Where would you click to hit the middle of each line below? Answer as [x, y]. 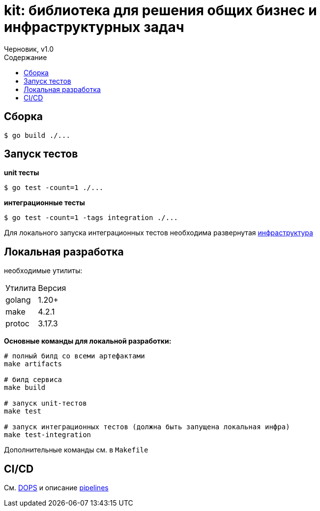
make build [25, 388]
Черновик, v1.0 [29, 49]
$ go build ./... [37, 135]
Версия [52, 288]
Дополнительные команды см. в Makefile [76, 450]
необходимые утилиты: [43, 271]
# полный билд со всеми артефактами [74, 356]
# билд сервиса [33, 380]
